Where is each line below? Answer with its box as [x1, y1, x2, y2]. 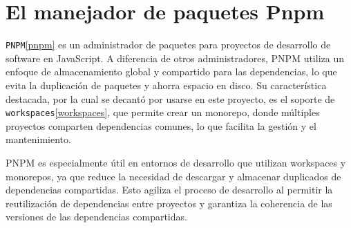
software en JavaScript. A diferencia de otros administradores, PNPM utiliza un [6, 50, 344, 65]
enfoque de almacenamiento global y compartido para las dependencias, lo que [6, 64, 337, 79]
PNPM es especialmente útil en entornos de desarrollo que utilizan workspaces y [6, 155, 346, 169]
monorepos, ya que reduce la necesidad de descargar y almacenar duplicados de [6, 169, 341, 183]
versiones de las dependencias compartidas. [6, 209, 187, 224]
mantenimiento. [6, 132, 71, 146]
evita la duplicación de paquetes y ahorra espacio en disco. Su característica [6, 77, 327, 92]
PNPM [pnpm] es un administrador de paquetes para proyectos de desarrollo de [6, 37, 331, 52]
